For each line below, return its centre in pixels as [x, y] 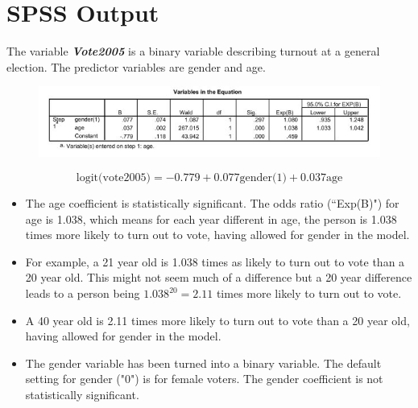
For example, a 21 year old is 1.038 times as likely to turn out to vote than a [215, 261]
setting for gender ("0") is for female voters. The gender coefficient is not [204, 379]
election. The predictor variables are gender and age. [136, 66]
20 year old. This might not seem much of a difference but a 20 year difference [219, 277]
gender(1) [263, 178]
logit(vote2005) [114, 178]
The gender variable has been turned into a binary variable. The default [203, 363]
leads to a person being [83, 293]
